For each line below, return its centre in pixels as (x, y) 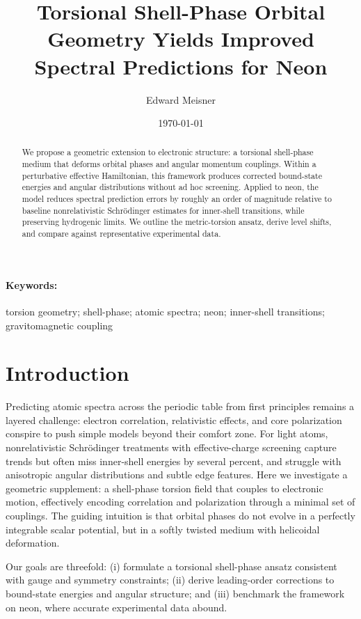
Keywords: (32, 284)
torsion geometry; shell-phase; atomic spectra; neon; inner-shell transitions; (165, 311)
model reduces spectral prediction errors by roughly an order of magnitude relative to (177, 199)
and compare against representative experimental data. (121, 234)
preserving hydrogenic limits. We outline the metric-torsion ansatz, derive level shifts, (177, 222)
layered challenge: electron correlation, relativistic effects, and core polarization (174, 420)
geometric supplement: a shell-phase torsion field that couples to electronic (165, 488)
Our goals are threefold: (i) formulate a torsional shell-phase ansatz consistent (171, 566)
